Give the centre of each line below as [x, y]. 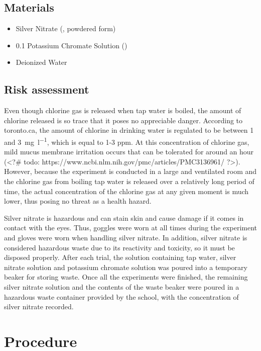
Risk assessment [47, 89]
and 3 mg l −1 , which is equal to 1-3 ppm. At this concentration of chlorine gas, [127, 141]
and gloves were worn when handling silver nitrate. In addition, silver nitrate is [126, 237]
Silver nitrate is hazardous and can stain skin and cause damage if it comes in [124, 217]
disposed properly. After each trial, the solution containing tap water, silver [120, 257]
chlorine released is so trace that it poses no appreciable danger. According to [123, 120]
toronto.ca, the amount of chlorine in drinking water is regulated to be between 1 [129, 130]
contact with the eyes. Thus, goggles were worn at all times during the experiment [131, 228]
